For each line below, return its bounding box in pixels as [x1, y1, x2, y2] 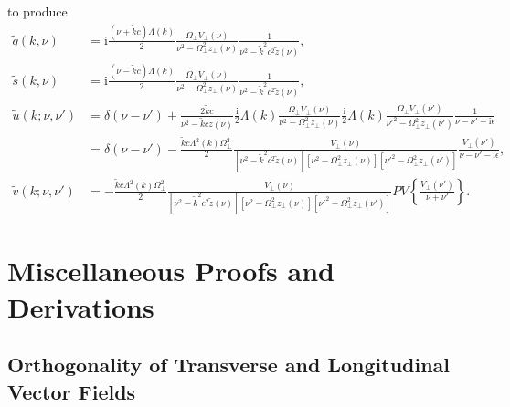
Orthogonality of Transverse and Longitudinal [7, 350, 451, 379]
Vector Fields [7, 377, 136, 405]
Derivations [7, 287, 154, 325]
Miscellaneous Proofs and [7, 252, 335, 289]
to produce [7, 2, 68, 20]
